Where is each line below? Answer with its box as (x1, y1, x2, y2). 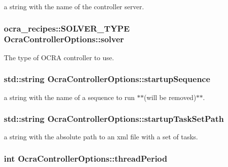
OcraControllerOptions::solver (4, 33, 124, 45)
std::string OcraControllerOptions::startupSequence (4, 73, 210, 85)
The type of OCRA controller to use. (4, 52, 114, 62)
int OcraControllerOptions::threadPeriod (4, 152, 168, 164)
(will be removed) (144, 92, 196, 102)
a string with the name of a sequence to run (4, 92, 135, 102)
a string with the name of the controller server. (4, 1, 144, 11)
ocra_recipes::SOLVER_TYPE (4, 22, 130, 34)
